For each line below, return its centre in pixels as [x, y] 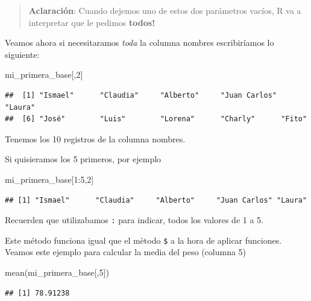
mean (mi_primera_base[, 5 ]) [57, 272]
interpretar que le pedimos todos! [92, 22]
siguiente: [22, 54]
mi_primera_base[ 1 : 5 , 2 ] [49, 179]
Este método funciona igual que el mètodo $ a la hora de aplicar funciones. [143, 240]
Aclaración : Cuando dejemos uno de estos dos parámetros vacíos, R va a [165, 10]
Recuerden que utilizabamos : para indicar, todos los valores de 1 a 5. [134, 220]
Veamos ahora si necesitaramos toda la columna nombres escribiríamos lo [140, 43]
